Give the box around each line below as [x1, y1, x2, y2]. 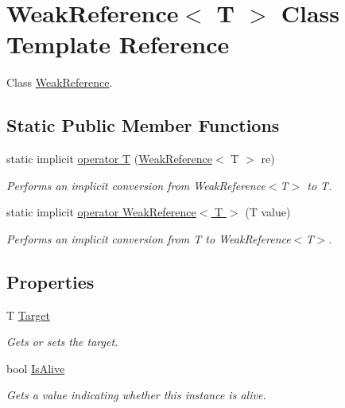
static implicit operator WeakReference [6, 204, 196, 220]
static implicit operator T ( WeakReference [6, 150, 213, 167]
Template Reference [6, 28, 230, 60]
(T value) [245, 204, 291, 220]
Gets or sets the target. [6, 333, 118, 350]
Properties [6, 269, 95, 293]
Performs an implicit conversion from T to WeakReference [6, 230, 291, 247]
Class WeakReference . [6, 74, 113, 91]
